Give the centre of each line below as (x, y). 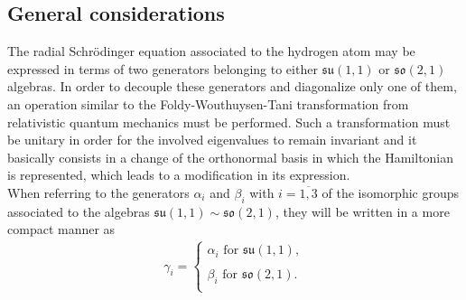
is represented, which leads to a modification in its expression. (179, 175)
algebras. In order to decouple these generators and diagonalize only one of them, (232, 86)
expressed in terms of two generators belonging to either (163, 68)
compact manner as (61, 229)
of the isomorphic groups (391, 192)
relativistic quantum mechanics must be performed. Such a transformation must (229, 122)
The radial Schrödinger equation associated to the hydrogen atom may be (211, 51)
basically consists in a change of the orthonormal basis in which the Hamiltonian (231, 157)
